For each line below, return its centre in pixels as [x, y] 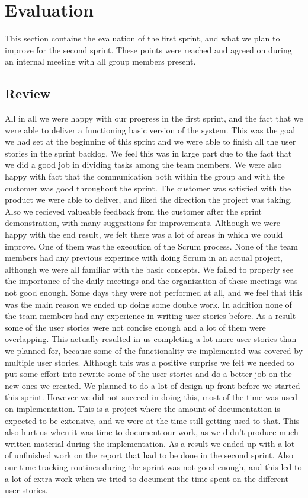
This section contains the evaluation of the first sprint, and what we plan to [142, 38]
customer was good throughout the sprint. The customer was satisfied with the [148, 188]
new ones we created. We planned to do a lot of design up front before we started [153, 385]
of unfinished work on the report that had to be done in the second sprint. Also [149, 455]
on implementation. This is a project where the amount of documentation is [143, 408]
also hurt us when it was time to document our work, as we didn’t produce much [152, 432]
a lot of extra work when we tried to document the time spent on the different [147, 478]
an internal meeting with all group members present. [100, 61]
